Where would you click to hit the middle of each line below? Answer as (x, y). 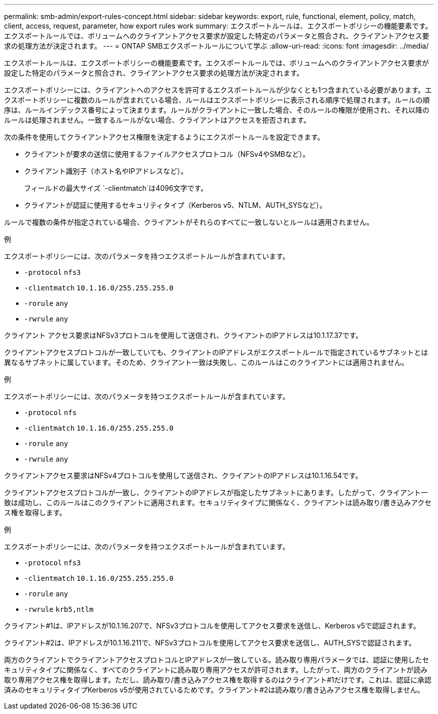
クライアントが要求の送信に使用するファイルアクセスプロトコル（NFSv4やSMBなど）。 (167, 154)
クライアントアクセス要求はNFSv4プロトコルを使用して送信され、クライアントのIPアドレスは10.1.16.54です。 (183, 475)
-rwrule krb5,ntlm (59, 609)
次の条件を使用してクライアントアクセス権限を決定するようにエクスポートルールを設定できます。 (164, 137)
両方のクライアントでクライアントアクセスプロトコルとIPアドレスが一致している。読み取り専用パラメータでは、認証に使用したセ (217, 660)
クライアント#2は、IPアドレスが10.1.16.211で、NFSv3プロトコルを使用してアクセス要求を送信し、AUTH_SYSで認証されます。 (210, 643)
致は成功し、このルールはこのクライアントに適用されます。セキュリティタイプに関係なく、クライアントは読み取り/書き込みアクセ (218, 502)
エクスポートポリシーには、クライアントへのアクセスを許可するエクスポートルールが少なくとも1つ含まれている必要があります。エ (218, 90)
